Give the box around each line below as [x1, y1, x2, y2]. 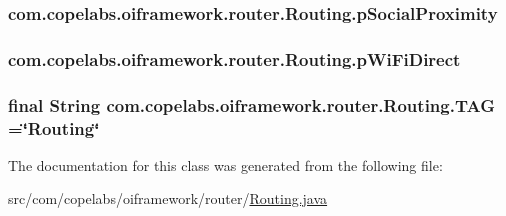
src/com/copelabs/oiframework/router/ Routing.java [8, 188, 328, 209]
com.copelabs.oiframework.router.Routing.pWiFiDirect [8, 46, 461, 71]
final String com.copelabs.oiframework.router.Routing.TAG [8, 92, 495, 117]
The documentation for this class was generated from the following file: [8, 154, 443, 175]
